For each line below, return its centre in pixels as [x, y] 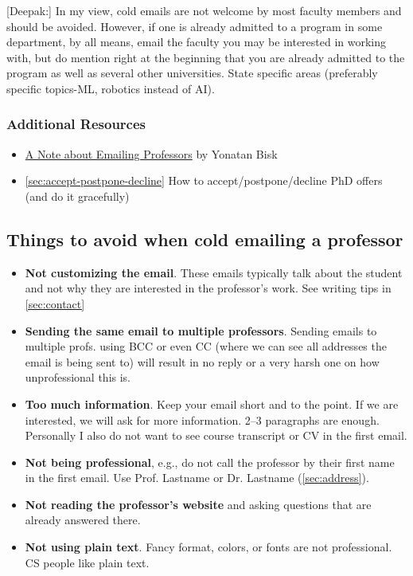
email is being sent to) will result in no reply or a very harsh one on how [202, 361]
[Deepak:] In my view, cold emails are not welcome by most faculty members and [204, 10]
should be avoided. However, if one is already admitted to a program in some [195, 26]
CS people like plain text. [87, 562]
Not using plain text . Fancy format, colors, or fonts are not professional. [208, 547]
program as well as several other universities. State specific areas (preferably [192, 73]
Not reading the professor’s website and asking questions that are [198, 504]
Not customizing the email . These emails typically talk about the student [214, 272]
